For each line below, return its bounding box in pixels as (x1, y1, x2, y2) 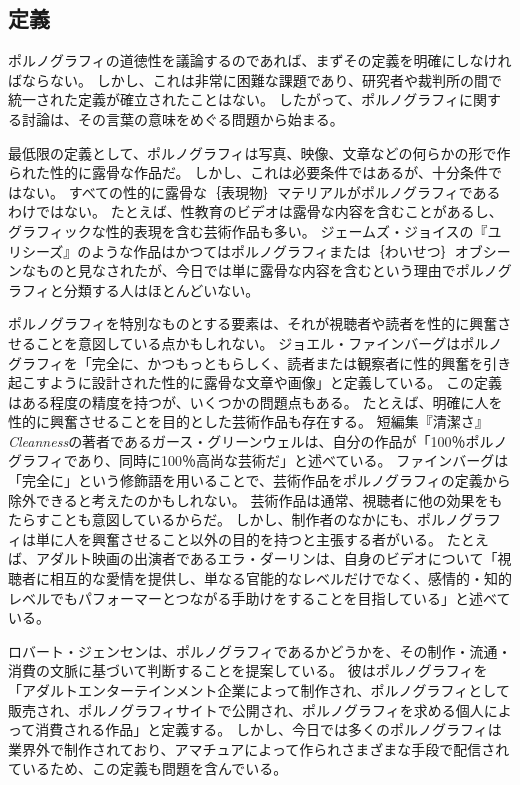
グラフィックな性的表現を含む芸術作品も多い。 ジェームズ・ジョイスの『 (8, 220, 488, 241)
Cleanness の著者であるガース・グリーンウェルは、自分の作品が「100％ (8, 430, 466, 451)
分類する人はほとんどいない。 (63, 279, 260, 300)
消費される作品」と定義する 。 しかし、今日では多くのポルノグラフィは (35, 719, 502, 740)
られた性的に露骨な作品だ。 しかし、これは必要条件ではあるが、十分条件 (8, 162, 488, 183)
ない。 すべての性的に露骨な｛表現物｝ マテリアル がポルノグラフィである (21, 181, 501, 202)
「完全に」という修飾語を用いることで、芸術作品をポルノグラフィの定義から (8, 470, 511, 491)
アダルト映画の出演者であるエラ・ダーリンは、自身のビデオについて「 (35, 548, 498, 569)
